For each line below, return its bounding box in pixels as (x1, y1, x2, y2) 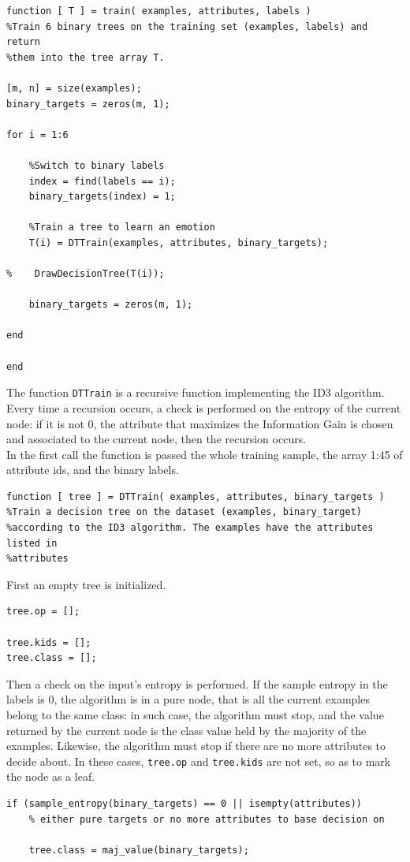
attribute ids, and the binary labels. (6, 461, 179, 478)
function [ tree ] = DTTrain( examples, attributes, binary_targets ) (6, 491, 385, 502)
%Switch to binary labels (28, 159, 165, 171)
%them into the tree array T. (6, 51, 165, 63)
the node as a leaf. (6, 768, 95, 785)
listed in (6, 537, 58, 549)
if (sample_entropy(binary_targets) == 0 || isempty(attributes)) (6, 798, 363, 810)
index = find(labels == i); (28, 175, 176, 187)
